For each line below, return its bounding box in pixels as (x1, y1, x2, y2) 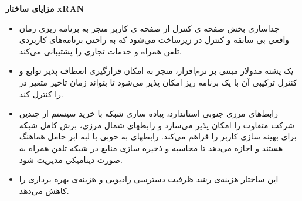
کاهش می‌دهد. (19, 184, 69, 196)
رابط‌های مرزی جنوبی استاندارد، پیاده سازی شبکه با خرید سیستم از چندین (19, 107, 278, 120)
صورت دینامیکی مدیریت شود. (19, 153, 123, 165)
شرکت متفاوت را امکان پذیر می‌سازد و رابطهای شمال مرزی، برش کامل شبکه (19, 118, 295, 131)
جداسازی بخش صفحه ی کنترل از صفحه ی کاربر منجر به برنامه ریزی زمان (19, 22, 280, 34)
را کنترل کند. (19, 87, 63, 100)
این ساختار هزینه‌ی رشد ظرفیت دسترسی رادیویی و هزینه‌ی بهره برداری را (19, 173, 279, 185)
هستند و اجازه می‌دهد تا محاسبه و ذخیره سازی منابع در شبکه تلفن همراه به (19, 141, 283, 154)
